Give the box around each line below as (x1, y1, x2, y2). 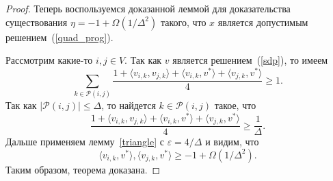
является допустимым (217, 14, 308, 29)
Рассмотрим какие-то (5, 53, 93, 67)
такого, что (160, 14, 207, 29)
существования (5, 14, 68, 29)
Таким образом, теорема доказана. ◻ (5, 162, 161, 176)
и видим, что (205, 134, 259, 149)
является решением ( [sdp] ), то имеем (172, 53, 328, 67)
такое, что (214, 98, 256, 112)
